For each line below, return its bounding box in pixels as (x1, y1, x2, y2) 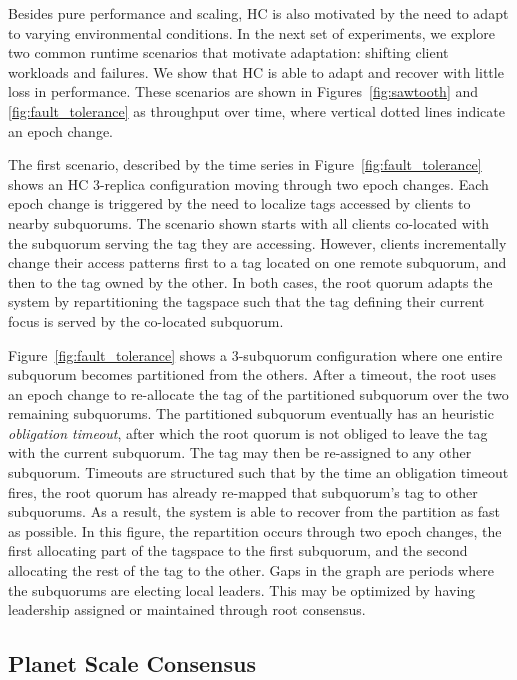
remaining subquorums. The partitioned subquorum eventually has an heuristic (8, 403, 494, 424)
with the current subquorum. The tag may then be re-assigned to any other (8, 442, 472, 463)
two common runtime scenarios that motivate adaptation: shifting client (8, 42, 449, 63)
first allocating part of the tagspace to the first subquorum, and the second (8, 540, 468, 561)
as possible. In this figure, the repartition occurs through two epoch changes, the (8, 520, 502, 541)
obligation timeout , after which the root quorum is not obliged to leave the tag (8, 422, 488, 443)
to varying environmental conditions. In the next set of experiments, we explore (8, 22, 495, 43)
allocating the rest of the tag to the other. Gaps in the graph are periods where (8, 560, 494, 581)
